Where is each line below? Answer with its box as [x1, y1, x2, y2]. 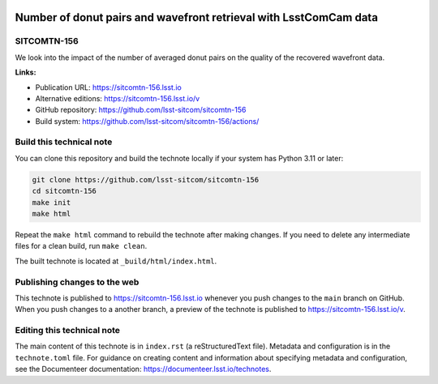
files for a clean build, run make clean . [15, 241, 148, 251]
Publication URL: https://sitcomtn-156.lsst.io [35, 82, 182, 92]
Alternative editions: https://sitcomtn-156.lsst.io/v [35, 93, 200, 103]
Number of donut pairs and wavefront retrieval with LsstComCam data [15, 11, 379, 24]
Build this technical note [15, 136, 113, 147]
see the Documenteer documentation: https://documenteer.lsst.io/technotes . [15, 365, 272, 374]
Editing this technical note [15, 325, 121, 336]
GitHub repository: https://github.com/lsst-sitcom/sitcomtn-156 [35, 105, 247, 115]
